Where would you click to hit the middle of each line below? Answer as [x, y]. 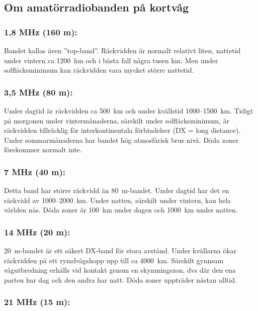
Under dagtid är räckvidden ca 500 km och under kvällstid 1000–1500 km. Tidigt [129, 110]
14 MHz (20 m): [37, 232]
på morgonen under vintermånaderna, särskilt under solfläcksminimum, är [117, 120]
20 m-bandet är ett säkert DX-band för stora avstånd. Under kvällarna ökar [120, 251]
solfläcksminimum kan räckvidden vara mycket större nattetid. [99, 70]
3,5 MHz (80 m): [39, 92]
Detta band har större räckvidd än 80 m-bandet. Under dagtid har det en [117, 190]
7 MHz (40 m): [35, 171]
